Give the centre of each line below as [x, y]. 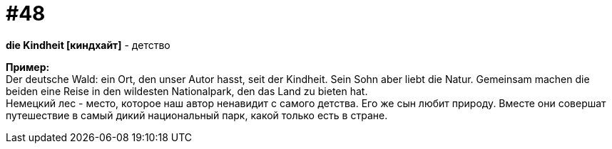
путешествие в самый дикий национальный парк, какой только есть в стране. [197, 115]
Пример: [28, 67]
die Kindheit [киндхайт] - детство [88, 45]
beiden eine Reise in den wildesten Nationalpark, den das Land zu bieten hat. [187, 91]
